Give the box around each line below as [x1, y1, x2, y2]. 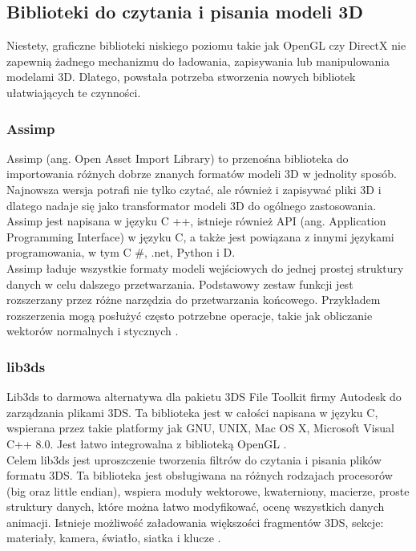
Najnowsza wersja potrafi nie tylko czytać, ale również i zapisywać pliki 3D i [6, 180, 382, 197]
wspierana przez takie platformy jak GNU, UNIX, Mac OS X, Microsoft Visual [6, 419, 394, 436]
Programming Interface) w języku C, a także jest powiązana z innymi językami [6, 228, 394, 245]
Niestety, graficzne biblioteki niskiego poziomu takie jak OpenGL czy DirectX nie [6, 37, 406, 54]
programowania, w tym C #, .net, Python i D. [6, 244, 236, 261]
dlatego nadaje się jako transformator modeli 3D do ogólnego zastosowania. [6, 196, 377, 213]
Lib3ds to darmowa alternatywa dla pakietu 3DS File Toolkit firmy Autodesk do [6, 388, 402, 405]
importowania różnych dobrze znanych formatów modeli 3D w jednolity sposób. [6, 165, 398, 182]
